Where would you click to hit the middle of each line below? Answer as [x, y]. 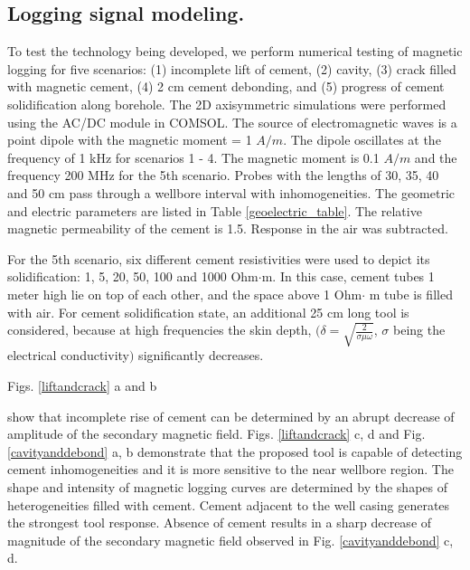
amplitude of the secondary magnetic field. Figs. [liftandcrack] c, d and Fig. [216, 434]
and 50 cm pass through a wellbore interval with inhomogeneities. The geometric [231, 192]
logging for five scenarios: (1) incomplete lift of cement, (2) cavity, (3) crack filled [232, 68]
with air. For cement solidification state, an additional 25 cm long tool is [208, 312]
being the [419, 330]
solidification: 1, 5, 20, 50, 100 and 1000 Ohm [133, 276]
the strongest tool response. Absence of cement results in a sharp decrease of [220, 522]
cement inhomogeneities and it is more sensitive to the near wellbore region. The [230, 469]
